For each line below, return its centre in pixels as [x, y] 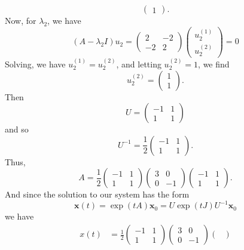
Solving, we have [35, 64]
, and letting [139, 64]
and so [17, 129]
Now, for [21, 20]
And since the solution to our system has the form [97, 194]
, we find [214, 64]
